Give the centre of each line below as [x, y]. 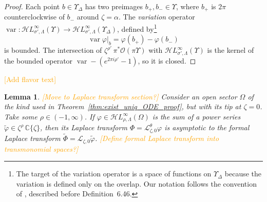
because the [243, 174]
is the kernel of [231, 50]
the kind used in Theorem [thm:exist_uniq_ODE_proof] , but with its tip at [123, 106]
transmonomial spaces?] [41, 148]
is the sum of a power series [196, 116]
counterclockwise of [34, 17]
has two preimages [114, 6]
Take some [21, 116]
